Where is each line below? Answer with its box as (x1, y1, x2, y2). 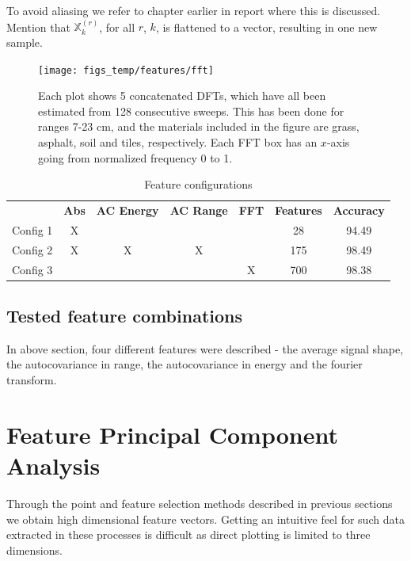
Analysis (6, 449, 101, 482)
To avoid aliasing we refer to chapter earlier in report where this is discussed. (6, 2, 381, 18)
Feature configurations (144, 176, 253, 193)
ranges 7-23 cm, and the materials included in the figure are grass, (38, 118, 360, 135)
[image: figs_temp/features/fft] (38, 64, 214, 76)
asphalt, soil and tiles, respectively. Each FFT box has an (38, 134, 318, 151)
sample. (6, 34, 43, 50)
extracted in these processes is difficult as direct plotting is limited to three (6, 526, 371, 543)
